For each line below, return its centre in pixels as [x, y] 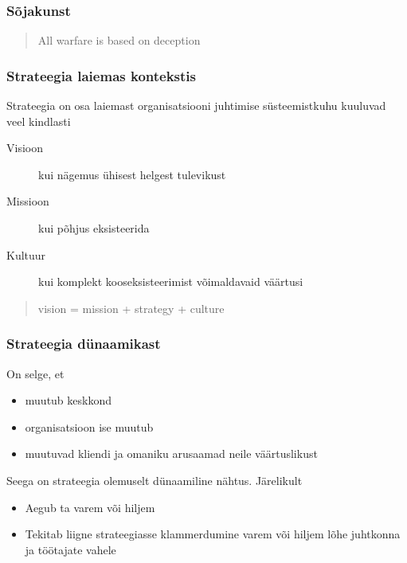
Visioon [25, 148]
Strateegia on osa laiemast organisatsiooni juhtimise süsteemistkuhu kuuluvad [196, 106]
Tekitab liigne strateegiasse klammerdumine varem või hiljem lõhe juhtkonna [213, 534]
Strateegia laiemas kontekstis [101, 75]
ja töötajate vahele [70, 549]
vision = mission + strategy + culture [131, 308]
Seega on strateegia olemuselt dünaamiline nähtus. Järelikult [155, 480]
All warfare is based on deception [119, 40]
